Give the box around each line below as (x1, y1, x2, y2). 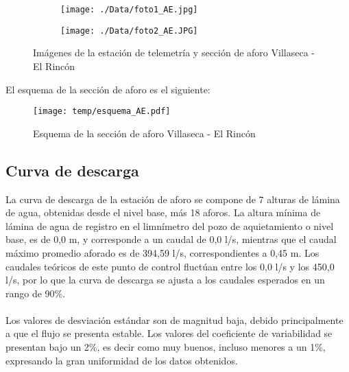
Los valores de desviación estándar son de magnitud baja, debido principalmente (5, 312, 344, 327)
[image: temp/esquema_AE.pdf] (33, 106, 171, 117)
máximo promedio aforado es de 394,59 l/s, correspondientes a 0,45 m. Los (5, 245, 320, 259)
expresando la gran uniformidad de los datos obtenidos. (5, 353, 238, 367)
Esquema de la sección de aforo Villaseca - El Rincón (33, 126, 256, 140)
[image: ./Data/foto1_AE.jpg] (60, 5, 198, 14)
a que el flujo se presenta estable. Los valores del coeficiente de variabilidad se (5, 326, 333, 340)
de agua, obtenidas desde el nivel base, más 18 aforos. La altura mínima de (5, 205, 321, 220)
